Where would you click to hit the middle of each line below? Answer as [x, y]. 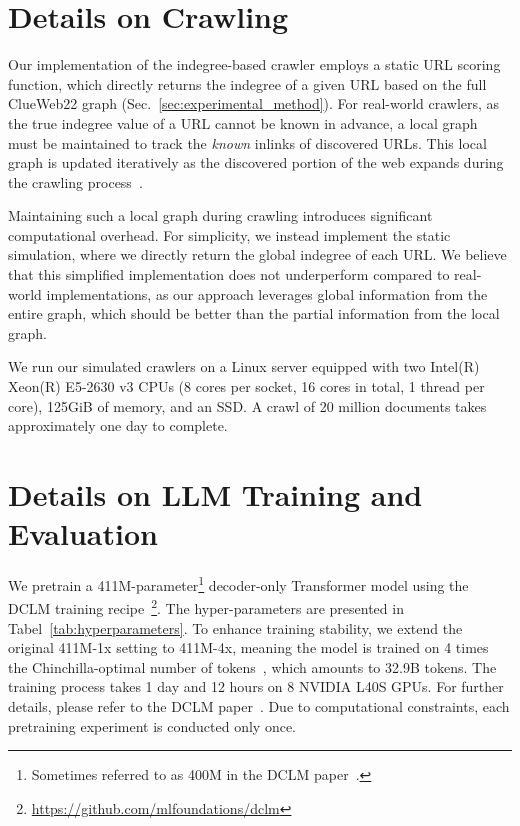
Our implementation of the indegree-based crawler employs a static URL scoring [254, 64]
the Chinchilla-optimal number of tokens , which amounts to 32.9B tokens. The [252, 666]
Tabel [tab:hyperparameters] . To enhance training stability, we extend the [235, 627]
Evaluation [83, 533]
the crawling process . [75, 181]
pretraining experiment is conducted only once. [152, 725]
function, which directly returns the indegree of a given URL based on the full [247, 83]
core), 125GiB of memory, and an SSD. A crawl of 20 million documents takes [247, 405]
